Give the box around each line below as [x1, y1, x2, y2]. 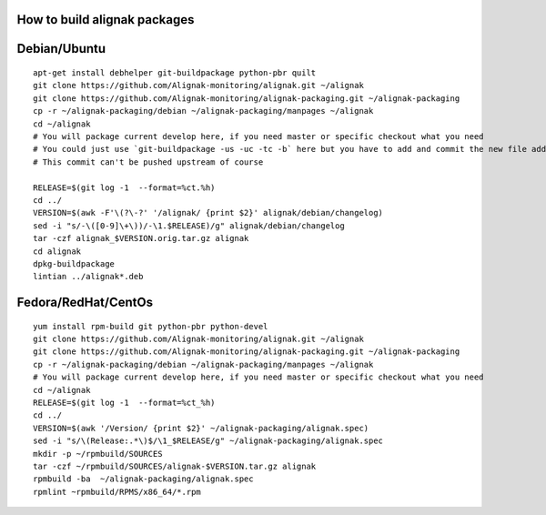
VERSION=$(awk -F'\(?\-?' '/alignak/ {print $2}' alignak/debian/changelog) [33, 207, 384, 218]
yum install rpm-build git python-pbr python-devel [33, 321, 268, 331]
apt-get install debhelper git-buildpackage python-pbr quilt [33, 68, 317, 78]
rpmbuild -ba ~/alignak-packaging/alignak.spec [33, 474, 254, 484]
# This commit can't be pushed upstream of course [33, 157, 264, 167]
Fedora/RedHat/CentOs [16, 295, 154, 310]
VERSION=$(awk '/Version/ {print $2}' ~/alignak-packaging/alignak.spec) [33, 423, 369, 433]
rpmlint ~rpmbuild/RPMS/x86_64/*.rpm [33, 487, 202, 497]
